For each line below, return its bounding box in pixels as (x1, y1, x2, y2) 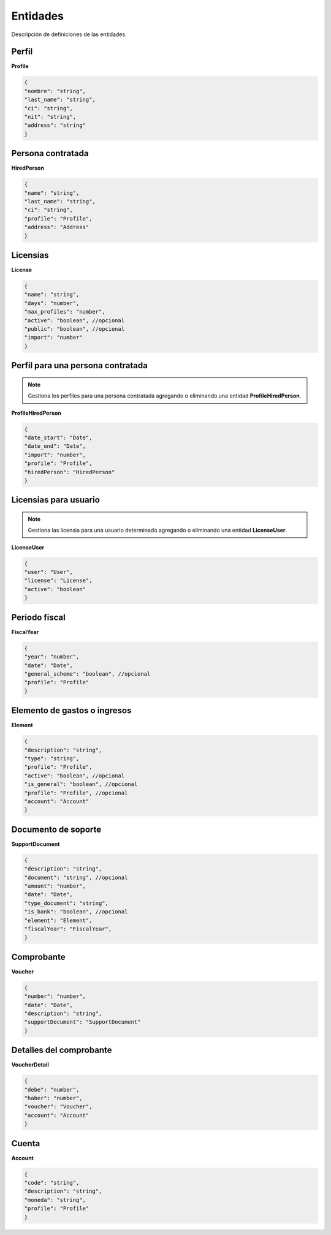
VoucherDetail (11, 1061, 49, 1068)
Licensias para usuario (11, 495, 101, 505)
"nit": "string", (24, 113, 77, 120)
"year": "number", (24, 653, 80, 660)
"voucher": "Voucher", (24, 1103, 93, 1110)
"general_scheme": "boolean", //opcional (24, 670, 151, 677)
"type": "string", (24, 755, 80, 762)
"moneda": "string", (24, 1196, 86, 1203)
